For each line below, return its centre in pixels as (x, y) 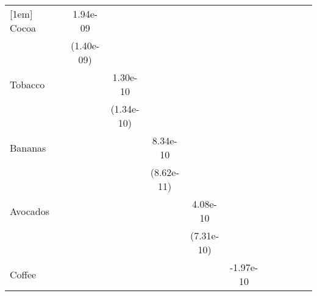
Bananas (28, 147)
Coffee (23, 274)
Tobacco (27, 84)
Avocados (30, 211)
